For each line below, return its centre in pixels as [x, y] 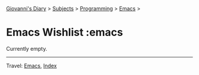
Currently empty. [27, 48]
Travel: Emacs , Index [32, 66]
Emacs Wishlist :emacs [65, 32]
